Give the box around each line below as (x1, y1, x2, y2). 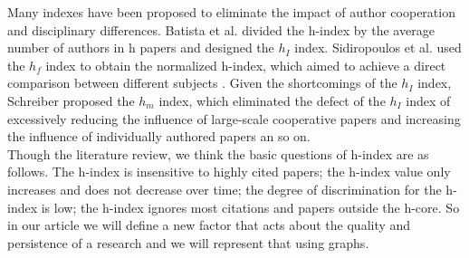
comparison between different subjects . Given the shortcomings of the (7, 73, 397, 92)
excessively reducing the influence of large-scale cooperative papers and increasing (7, 109, 461, 128)
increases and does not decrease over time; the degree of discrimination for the (7, 179, 442, 198)
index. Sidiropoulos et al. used (294, 38, 462, 57)
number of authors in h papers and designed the (7, 38, 274, 57)
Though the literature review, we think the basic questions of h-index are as (7, 144, 429, 163)
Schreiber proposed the (7, 91, 135, 110)
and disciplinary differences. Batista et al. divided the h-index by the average (7, 20, 435, 39)
